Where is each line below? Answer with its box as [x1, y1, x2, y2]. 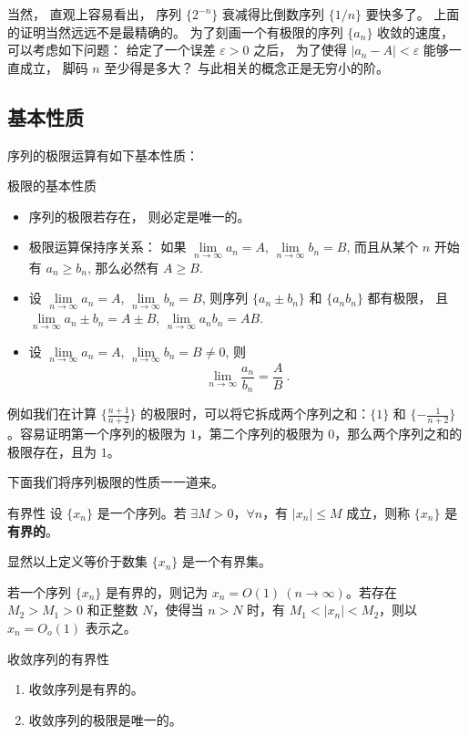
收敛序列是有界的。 [28, 679, 144, 699]
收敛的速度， [377, 22, 454, 41]
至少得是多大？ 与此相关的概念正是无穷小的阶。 [104, 57, 390, 77]
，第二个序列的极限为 [196, 424, 324, 443]
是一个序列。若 [97, 502, 187, 522]
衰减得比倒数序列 [221, 5, 324, 23]
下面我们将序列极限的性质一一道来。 [7, 472, 224, 492]
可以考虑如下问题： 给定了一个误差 [7, 40, 216, 59]
